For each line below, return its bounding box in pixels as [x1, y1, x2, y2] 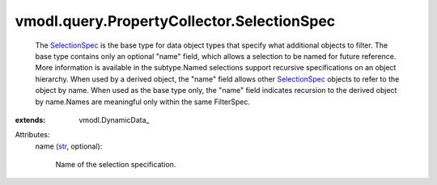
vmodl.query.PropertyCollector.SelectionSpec [15, 12, 336, 30]
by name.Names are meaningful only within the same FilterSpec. [35, 97, 251, 107]
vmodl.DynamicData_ [78, 115, 150, 124]
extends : [15, 115, 46, 124]
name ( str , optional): [35, 141, 103, 151]
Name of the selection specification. [55, 160, 176, 170]
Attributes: [15, 130, 50, 140]
